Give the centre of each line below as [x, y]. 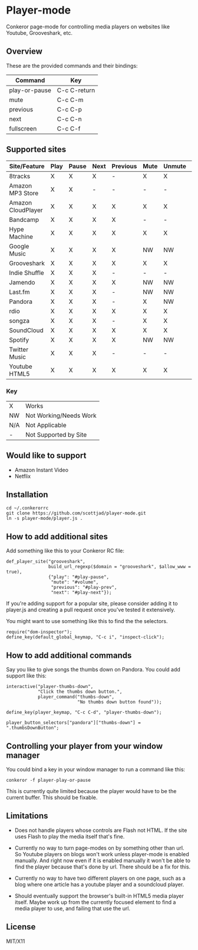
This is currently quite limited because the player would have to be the [91, 791]
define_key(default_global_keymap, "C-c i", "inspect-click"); [85, 637]
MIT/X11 [16, 941]
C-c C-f [69, 129]
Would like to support [46, 456]
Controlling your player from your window [85, 746]
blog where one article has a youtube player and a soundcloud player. [99, 884]
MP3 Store [24, 193]
